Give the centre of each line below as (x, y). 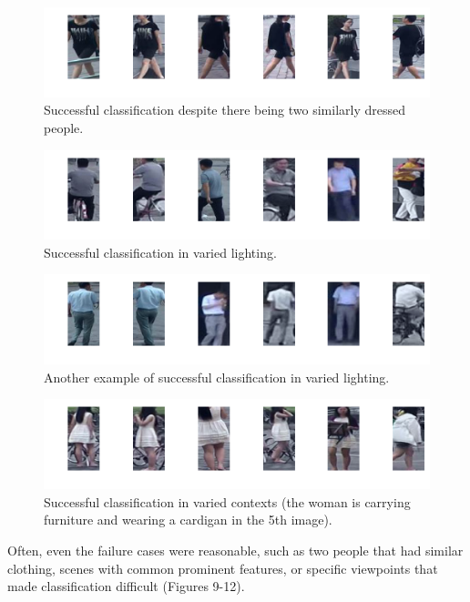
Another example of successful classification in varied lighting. (217, 377)
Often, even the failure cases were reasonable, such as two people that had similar (235, 550)
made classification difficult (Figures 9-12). (126, 586)
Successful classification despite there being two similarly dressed (225, 110)
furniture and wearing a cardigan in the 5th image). (188, 520)
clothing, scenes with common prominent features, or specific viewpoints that (223, 568)
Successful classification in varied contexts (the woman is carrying (227, 501)
